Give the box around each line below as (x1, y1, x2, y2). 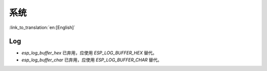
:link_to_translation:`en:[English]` (9, 24, 76, 30)
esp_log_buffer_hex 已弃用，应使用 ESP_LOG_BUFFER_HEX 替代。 (21, 50, 157, 56)
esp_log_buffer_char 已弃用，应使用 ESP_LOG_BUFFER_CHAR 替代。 (21, 57, 162, 63)
